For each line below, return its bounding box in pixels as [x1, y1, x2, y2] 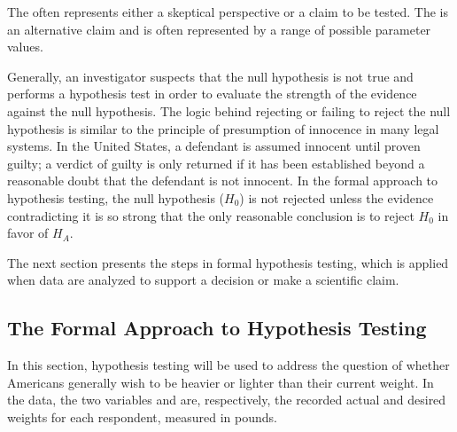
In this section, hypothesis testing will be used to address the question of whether [7, 356, 450, 374]
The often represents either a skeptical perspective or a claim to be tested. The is [7, 3, 448, 20]
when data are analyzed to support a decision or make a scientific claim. [7, 271, 399, 289]
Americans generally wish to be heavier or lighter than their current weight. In [7, 373, 434, 391]
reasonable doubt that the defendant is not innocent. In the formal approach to [7, 171, 438, 190]
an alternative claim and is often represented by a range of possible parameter [7, 20, 431, 38]
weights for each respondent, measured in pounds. [7, 407, 277, 426]
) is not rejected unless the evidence [239, 188, 434, 207]
